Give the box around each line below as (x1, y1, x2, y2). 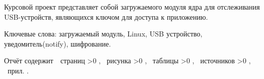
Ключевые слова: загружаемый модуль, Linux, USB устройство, (4, 28, 202, 39)
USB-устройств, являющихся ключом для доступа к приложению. (4, 11, 208, 22)
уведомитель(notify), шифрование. (4, 38, 111, 49)
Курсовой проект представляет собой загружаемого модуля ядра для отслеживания (4, 2, 260, 12)
